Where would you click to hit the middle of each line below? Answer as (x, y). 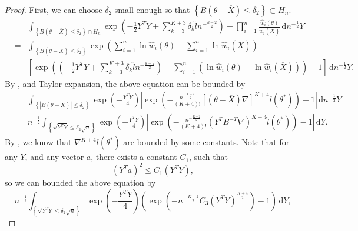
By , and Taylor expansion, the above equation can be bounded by (125, 83)
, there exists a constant (134, 157)
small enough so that (152, 9)
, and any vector (54, 157)
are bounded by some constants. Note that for (206, 142)
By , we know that (38, 142)
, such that (208, 157)
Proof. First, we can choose (54, 9)
